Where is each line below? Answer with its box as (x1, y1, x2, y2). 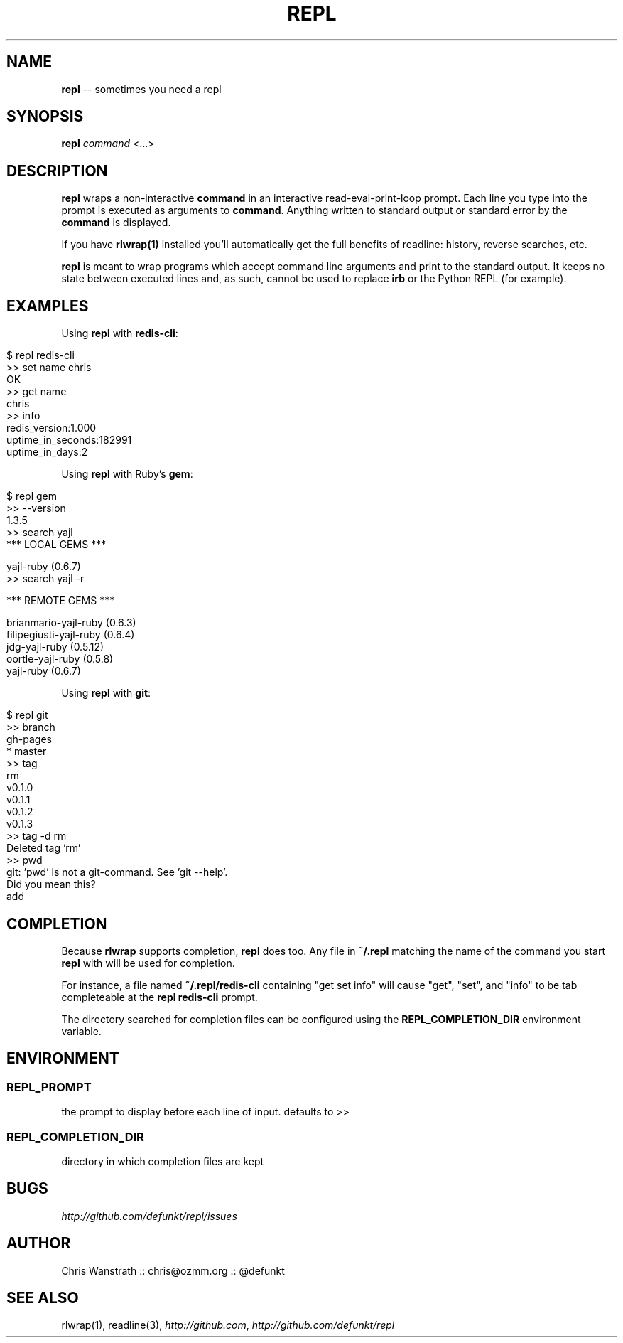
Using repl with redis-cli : (61, 327, 178, 340)
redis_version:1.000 (6, 422, 97, 434)
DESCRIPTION (6, 161, 108, 180)
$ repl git (6, 709, 48, 722)
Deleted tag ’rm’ (6, 842, 81, 855)
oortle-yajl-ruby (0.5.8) (6, 653, 114, 665)
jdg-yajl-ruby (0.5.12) (6, 641, 104, 653)
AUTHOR (6, 1234, 71, 1253)
